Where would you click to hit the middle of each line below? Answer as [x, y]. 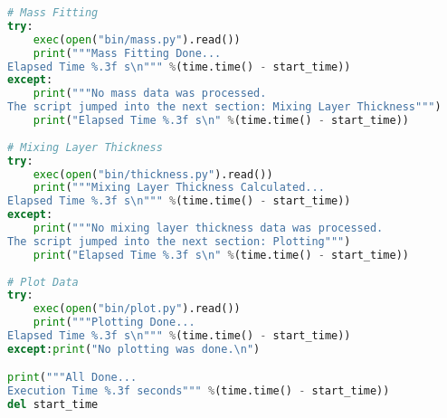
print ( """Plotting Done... [114, 323]
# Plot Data [43, 282]
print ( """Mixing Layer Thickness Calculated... [179, 188]
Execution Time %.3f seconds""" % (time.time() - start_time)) [199, 391]
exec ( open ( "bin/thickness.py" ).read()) [153, 174]
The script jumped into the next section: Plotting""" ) [179, 241]
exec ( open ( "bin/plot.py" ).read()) [137, 309]
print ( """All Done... [72, 378]
